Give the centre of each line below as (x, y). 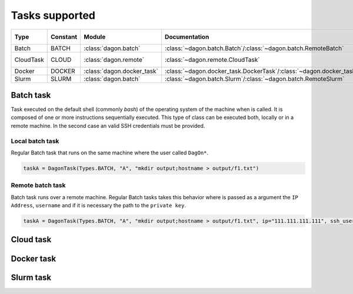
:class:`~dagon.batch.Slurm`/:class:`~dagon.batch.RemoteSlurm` (255, 78)
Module (95, 37)
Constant (64, 37)
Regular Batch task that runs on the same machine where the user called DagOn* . (110, 153)
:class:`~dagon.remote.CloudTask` (212, 60)
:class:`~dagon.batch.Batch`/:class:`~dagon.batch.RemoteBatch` (254, 48)
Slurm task (31, 277)
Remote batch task (38, 186)
